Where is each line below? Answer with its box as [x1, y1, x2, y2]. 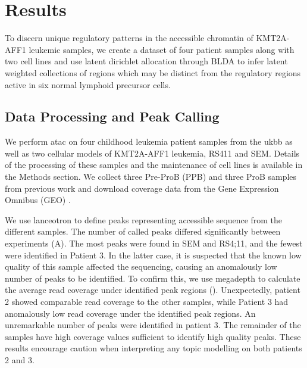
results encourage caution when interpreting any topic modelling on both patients [5, 342, 302, 354]
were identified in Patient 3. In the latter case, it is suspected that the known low [5, 248, 302, 261]
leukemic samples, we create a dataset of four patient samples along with [29, 43, 295, 55]
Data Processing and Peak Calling [5, 107, 220, 126]
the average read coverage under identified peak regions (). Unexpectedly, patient [5, 283, 300, 296]
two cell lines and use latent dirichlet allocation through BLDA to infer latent [5, 55, 288, 67]
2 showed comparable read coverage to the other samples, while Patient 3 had [5, 295, 289, 308]
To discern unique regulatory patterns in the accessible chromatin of [5, 32, 253, 44]
